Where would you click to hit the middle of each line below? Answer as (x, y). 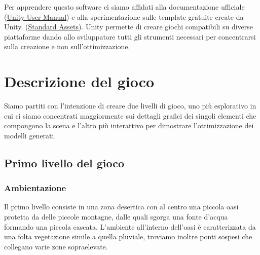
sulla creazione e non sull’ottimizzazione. (67, 46)
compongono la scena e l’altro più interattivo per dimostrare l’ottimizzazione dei (129, 125)
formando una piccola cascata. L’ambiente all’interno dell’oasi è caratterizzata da (130, 226)
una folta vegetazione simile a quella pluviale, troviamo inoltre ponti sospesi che (128, 236)
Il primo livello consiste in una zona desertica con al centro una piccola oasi (121, 207)
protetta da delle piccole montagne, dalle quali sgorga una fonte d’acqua (116, 217)
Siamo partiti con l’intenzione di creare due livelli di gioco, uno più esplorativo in (130, 106)
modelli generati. (30, 135)
